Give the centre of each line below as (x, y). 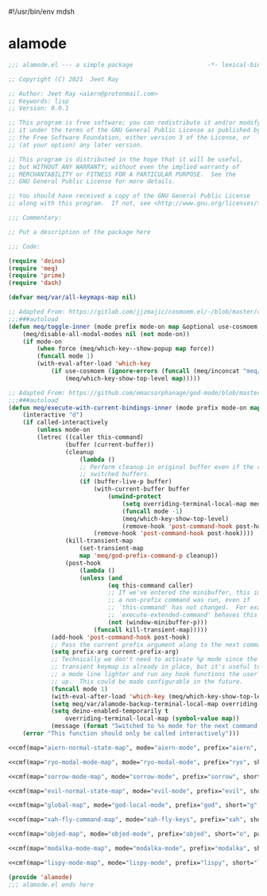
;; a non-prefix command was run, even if (179, 601)
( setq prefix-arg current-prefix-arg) (115, 652)
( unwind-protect (134, 497)
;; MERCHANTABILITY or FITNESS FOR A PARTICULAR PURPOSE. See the (122, 174)
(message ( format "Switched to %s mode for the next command (154, 726)
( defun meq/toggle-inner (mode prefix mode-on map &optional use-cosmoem (133, 327)
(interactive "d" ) (53, 415)
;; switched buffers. (115, 474)
